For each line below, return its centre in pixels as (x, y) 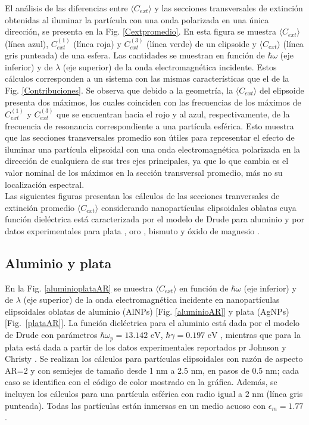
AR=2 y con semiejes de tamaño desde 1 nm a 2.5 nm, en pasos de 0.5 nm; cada (152, 370)
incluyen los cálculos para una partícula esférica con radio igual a (124, 393)
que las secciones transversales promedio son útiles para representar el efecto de (150, 137)
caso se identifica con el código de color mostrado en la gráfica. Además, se (141, 382)
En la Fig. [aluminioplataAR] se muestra (79, 288)
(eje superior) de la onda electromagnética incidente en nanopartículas (152, 300)
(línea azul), (27, 43)
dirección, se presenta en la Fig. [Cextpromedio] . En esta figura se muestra (141, 31)
